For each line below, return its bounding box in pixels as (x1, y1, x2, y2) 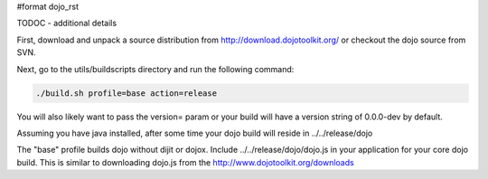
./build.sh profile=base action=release (35, 88, 217, 99)
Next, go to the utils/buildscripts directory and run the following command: (16, 63, 295, 74)
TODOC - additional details (16, 18, 117, 29)
